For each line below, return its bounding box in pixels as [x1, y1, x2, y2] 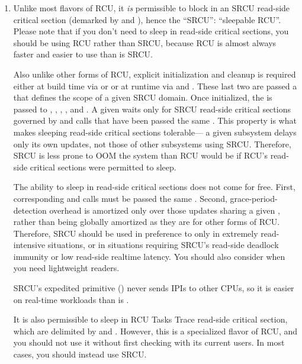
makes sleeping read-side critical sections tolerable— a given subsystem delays [13, 125, 297, 138]
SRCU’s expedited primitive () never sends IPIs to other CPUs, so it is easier [13, 282, 294, 294]
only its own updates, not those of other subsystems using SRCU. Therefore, [13, 137, 291, 150]
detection [13, 204, 47, 216]
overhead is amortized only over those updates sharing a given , [49, 204, 280, 216]
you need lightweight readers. [13, 262, 120, 274]
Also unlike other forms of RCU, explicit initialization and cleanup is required [13, 67, 296, 80]
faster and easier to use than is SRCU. [13, 48, 153, 60]
